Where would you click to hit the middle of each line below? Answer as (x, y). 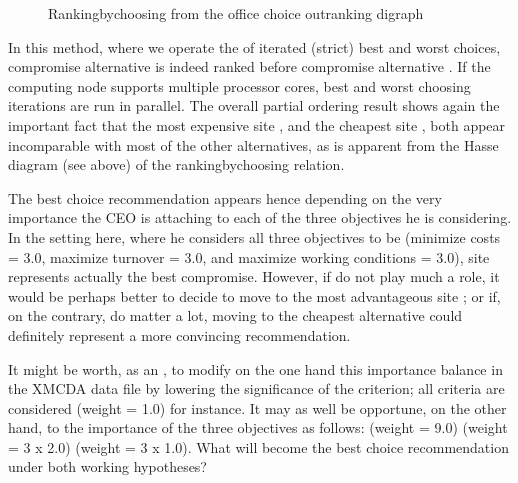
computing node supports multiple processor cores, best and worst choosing (239, 85)
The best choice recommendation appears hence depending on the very (225, 197)
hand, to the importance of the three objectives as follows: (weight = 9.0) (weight (258, 427)
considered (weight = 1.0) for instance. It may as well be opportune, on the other (257, 407)
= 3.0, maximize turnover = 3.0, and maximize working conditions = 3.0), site (249, 256)
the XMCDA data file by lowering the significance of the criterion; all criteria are (256, 388)
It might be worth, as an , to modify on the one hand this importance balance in (255, 368)
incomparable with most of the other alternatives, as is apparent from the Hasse (253, 144)
